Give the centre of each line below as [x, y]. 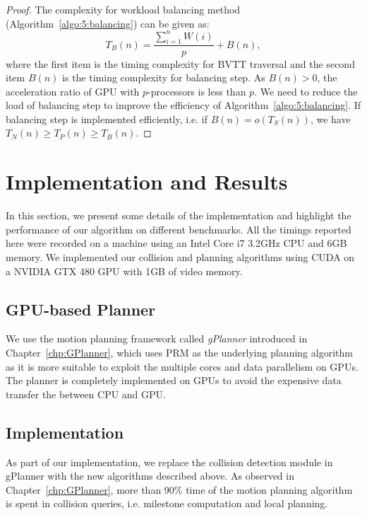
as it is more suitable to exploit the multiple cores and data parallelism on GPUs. [182, 366]
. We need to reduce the [306, 91]
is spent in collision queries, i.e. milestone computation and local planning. [167, 503]
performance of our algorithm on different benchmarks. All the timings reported [179, 229]
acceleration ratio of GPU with [73, 91]
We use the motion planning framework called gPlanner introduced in [157, 338]
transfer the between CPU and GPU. [86, 394]
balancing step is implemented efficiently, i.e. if [107, 118]
